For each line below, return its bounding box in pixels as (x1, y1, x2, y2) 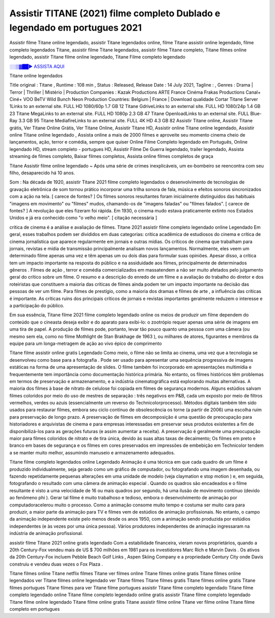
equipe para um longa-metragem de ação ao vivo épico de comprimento (9, 340, 162, 346)
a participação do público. (9, 303, 65, 309)
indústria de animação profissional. (9, 530, 84, 536)
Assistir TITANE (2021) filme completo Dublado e (9, 8, 221, 19)
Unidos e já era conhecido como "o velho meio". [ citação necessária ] (9, 214, 157, 221)
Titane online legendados (9, 72, 63, 78)
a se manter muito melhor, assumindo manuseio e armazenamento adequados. (9, 449, 175, 455)
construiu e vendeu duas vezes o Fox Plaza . (9, 561, 103, 567)
